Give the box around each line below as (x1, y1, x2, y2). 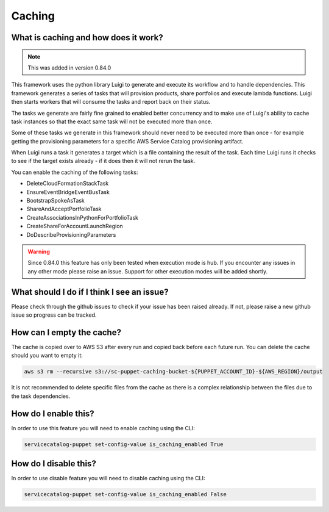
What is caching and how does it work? (11, 32, 164, 43)
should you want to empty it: (11, 352, 83, 359)
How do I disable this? (11, 458, 97, 469)
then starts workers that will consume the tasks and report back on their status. (11, 98, 211, 106)
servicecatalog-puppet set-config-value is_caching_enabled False (24, 491, 227, 498)
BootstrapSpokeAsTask (26, 197, 85, 204)
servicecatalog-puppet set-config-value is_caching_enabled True (24, 441, 224, 448)
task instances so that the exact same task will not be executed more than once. (11, 118, 213, 125)
